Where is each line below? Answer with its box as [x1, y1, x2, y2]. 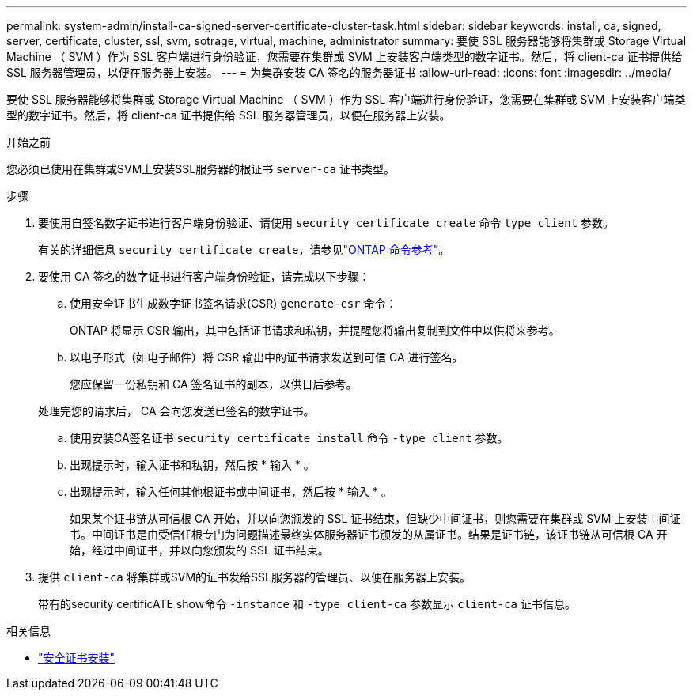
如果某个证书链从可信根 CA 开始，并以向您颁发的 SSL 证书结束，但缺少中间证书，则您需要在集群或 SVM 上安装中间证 [70, 512, 681, 525]
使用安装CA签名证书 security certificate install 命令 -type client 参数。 [70, 431, 509, 444]
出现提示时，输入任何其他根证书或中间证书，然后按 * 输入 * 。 [70, 485, 392, 498]
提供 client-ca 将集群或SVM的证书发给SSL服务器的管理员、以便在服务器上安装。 [38, 570, 471, 584]
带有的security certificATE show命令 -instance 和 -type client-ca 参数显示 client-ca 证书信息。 [38, 597, 576, 611]
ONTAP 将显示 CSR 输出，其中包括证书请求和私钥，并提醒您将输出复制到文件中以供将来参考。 [70, 323, 560, 337]
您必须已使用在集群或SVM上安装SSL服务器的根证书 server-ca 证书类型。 [6, 162, 395, 176]
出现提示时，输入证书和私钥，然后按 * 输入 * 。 [70, 458, 315, 471]
